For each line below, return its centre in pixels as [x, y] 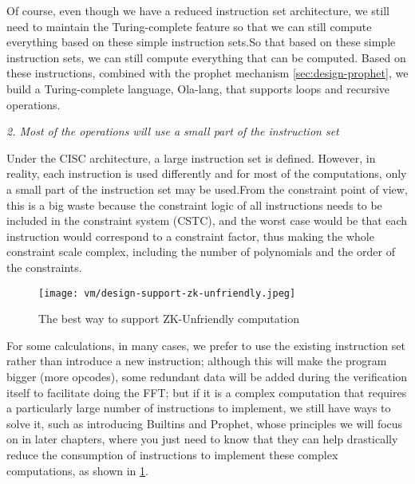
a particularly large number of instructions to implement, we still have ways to [199, 408]
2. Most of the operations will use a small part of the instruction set [173, 131]
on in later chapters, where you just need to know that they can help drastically [202, 439]
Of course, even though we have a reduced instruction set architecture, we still [198, 10]
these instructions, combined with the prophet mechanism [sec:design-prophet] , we [207, 73]
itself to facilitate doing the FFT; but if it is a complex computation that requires [207, 392]
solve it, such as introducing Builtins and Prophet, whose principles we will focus [205, 423]
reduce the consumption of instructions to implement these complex [172, 454]
